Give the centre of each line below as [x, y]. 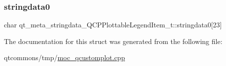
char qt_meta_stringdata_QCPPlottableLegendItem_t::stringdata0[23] [113, 25]
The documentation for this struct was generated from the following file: [113, 41]
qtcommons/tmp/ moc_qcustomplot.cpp [65, 57]
